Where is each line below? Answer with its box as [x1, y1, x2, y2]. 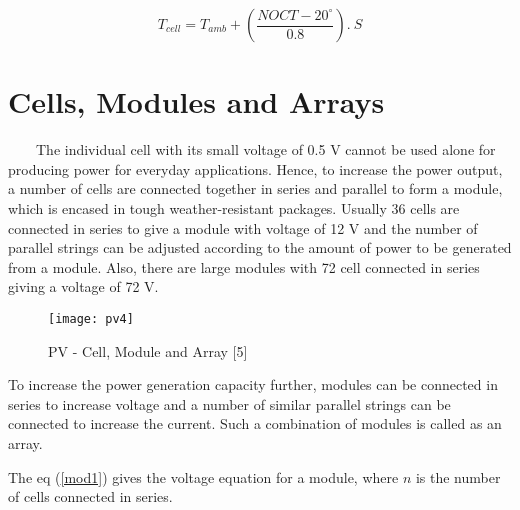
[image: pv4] [48, 311, 134, 326]
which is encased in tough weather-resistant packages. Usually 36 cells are [8, 197, 460, 218]
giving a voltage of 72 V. [8, 276, 159, 297]
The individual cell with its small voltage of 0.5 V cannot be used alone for [35, 139, 496, 160]
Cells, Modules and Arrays [8, 81, 385, 122]
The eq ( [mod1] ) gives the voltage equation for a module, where [8, 466, 399, 487]
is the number [415, 466, 501, 487]
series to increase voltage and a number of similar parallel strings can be [8, 393, 451, 414]
